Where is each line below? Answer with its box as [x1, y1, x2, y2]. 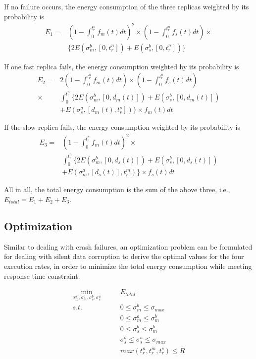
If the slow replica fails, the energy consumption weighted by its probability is [4, 122, 240, 132]
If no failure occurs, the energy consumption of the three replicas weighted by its [4, 1, 249, 11]
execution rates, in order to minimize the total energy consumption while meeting [4, 260, 252, 271]
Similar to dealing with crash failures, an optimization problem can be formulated [4, 241, 253, 252]
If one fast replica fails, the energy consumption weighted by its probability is [4, 61, 239, 71]
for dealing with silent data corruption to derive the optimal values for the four [4, 251, 244, 261]
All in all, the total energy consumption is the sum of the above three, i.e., [4, 184, 230, 195]
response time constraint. [4, 270, 80, 281]
